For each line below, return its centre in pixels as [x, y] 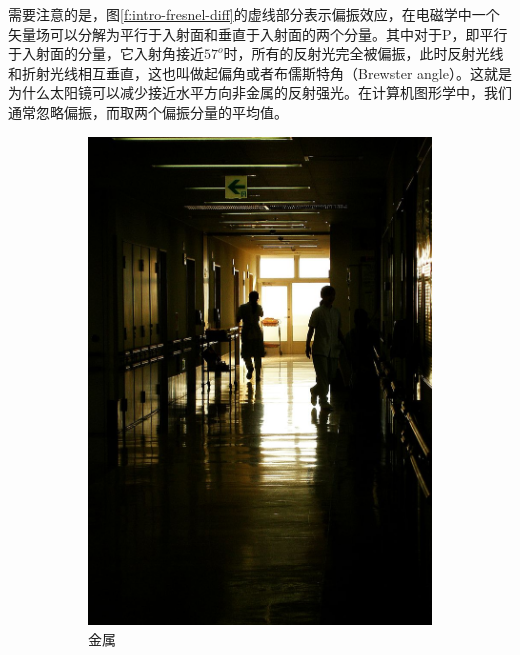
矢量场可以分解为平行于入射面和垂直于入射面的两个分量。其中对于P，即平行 [258, 33]
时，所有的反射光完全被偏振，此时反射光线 [363, 53]
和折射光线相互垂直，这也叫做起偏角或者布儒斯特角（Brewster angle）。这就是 [260, 72]
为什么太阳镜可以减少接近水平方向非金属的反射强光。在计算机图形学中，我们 [260, 92]
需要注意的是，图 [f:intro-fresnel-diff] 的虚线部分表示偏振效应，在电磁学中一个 [254, 14]
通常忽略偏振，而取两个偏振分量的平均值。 [148, 111]
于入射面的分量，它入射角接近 [106, 53]
